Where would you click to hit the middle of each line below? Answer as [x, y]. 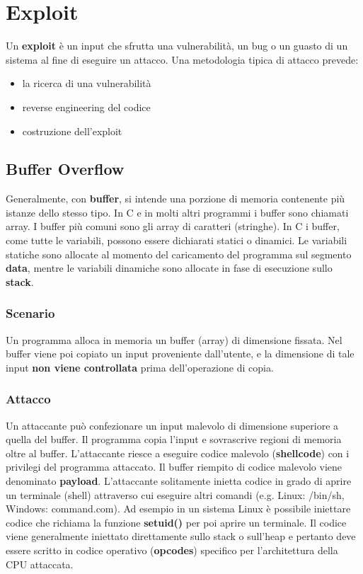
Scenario [30, 313]
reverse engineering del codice [86, 107]
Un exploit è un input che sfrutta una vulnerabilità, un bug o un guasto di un [177, 46]
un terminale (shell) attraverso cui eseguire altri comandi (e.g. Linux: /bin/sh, [175, 494]
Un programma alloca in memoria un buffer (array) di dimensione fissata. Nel [174, 339]
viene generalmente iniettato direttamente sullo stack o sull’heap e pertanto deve [181, 536]
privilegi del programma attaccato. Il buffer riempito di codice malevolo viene [174, 467]
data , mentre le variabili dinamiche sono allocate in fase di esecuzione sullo [169, 268]
